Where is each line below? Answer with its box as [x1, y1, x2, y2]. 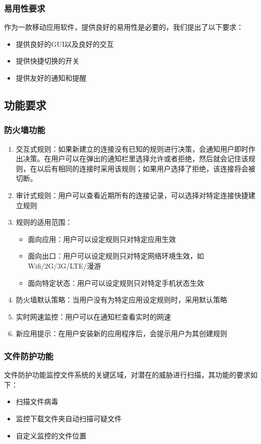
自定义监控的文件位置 [16, 430, 86, 440]
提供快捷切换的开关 [16, 55, 79, 66]
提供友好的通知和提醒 [16, 73, 86, 83]
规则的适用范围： [16, 217, 72, 227]
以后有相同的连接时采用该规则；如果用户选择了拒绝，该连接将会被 [37, 163, 255, 173]
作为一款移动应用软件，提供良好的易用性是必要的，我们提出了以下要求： [4, 22, 243, 32]
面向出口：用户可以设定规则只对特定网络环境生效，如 [28, 250, 204, 261]
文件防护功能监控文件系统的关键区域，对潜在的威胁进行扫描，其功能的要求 [4, 369, 250, 380]
